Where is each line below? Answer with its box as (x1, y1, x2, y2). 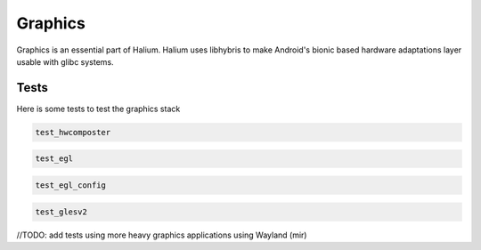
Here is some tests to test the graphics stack (16, 103, 181, 114)
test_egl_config (35, 180, 107, 190)
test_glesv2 (35, 206, 88, 217)
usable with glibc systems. (16, 56, 115, 67)
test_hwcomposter (35, 127, 111, 137)
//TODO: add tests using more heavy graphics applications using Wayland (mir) (16, 230, 307, 240)
